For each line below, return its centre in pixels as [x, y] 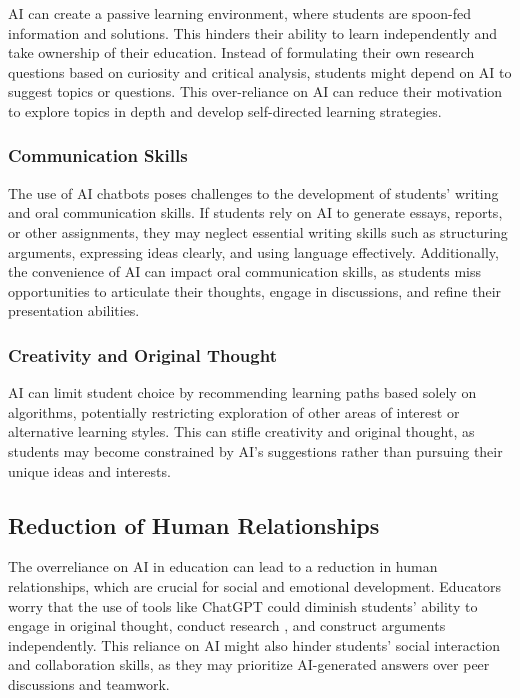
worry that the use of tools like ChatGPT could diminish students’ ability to [243, 605]
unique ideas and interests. [89, 470]
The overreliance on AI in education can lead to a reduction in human [223, 566]
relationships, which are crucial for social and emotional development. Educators [255, 585]
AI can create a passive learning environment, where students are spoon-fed [239, 13]
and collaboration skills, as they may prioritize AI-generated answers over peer [249, 664]
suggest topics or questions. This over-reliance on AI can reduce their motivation [255, 91]
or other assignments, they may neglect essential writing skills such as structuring [258, 231]
